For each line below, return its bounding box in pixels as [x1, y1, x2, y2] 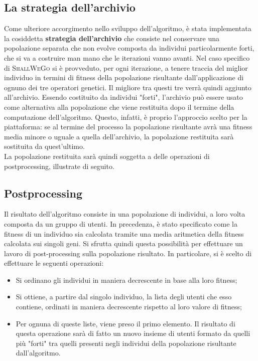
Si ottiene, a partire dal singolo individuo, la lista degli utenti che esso [16, 291, 232, 302]
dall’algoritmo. [16, 347, 61, 358]
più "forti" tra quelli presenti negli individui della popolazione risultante [16, 337, 236, 348]
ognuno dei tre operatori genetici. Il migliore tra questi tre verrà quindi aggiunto [4, 82, 251, 92]
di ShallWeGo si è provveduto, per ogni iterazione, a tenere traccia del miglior [4, 62, 248, 73]
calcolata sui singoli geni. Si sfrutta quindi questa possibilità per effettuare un [4, 238, 243, 249]
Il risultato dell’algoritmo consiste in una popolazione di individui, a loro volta [4, 209, 245, 219]
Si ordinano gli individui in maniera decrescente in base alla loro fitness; [16, 274, 237, 285]
